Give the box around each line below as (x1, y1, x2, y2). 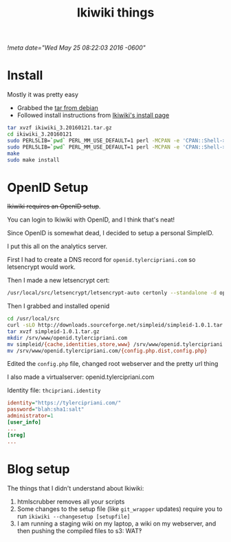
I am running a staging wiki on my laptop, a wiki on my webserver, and (16, 519, 217, 528)
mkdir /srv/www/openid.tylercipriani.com (7, 334, 128, 341)
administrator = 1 (7, 413, 54, 420)
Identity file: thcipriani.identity (7, 387, 101, 395)
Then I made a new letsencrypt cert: (7, 277, 110, 285)
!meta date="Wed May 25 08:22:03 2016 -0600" (7, 43, 146, 52)
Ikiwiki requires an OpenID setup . (7, 202, 101, 210)
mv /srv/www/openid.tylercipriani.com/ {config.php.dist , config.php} (7, 347, 208, 354)
